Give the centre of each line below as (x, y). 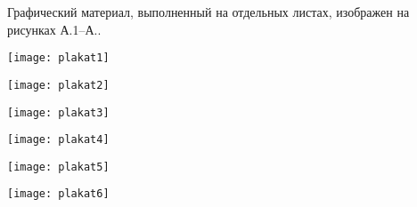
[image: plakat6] (58, 194)
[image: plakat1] (58, 58)
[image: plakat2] (58, 85)
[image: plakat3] (58, 112)
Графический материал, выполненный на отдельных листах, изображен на (208, 12)
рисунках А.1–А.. (54, 29)
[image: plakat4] (58, 140)
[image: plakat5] (58, 167)
